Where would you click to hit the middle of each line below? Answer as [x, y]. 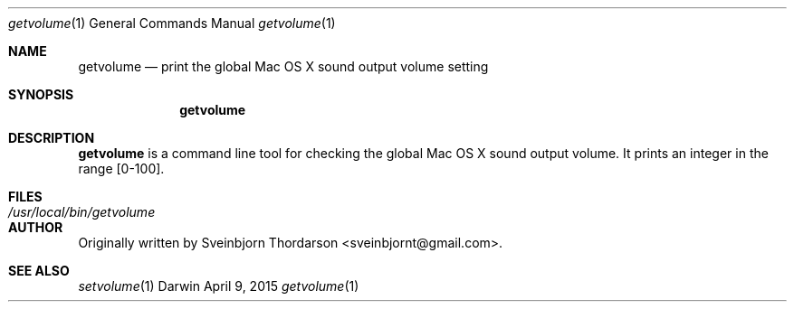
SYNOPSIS [41, 94]
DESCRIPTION [52, 138]
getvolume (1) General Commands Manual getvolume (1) [172, 23]
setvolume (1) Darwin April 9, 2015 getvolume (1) [219, 286]
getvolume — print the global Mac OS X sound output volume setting [283, 66]
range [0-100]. [121, 169]
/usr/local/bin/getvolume [82, 212]
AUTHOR [36, 227]
